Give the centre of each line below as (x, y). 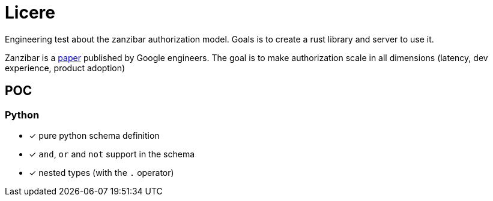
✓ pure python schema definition (94, 135)
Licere (30, 13)
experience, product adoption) (65, 68)
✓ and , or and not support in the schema (112, 154)
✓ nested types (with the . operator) (101, 172)
